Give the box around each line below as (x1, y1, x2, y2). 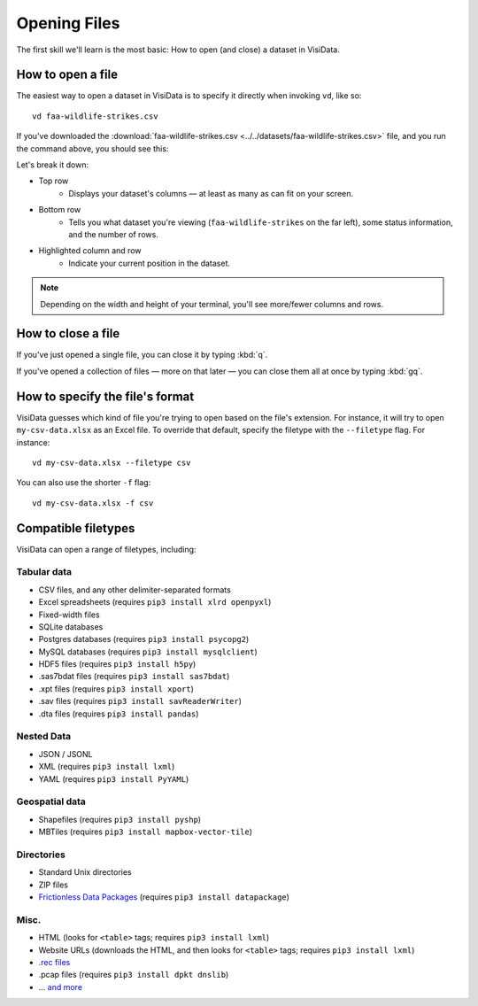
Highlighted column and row (38, 245, 142, 256)
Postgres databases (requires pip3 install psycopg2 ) (38, 634, 250, 645)
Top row (38, 175, 69, 186)
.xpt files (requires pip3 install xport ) (38, 683, 195, 694)
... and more (38, 981, 83, 992)
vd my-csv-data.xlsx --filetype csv (32, 457, 191, 468)
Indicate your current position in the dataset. (68, 258, 230, 268)
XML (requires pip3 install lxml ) (38, 762, 175, 772)
